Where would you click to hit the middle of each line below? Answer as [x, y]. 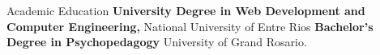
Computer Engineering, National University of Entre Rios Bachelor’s [190, 26]
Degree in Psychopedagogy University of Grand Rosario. [157, 42]
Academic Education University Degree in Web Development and [186, 10]
